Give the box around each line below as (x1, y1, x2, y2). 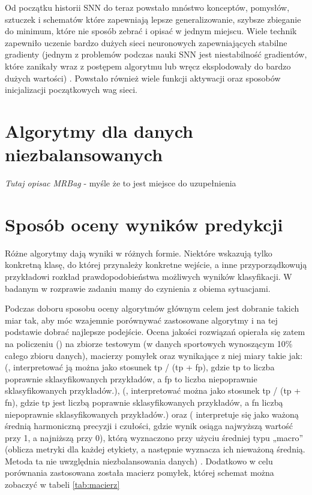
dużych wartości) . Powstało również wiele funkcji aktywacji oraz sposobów (5, 71, 281, 84)
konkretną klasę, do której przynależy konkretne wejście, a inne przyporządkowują (5, 258, 307, 271)
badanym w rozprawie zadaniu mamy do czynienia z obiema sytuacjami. (5, 282, 271, 294)
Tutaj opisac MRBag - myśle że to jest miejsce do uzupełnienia (5, 177, 236, 189)
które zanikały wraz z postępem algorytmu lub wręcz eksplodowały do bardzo (5, 59, 291, 72)
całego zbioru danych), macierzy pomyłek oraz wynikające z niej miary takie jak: (5, 349, 303, 361)
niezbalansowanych (5, 142, 163, 167)
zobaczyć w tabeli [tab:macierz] (5, 478, 120, 491)
